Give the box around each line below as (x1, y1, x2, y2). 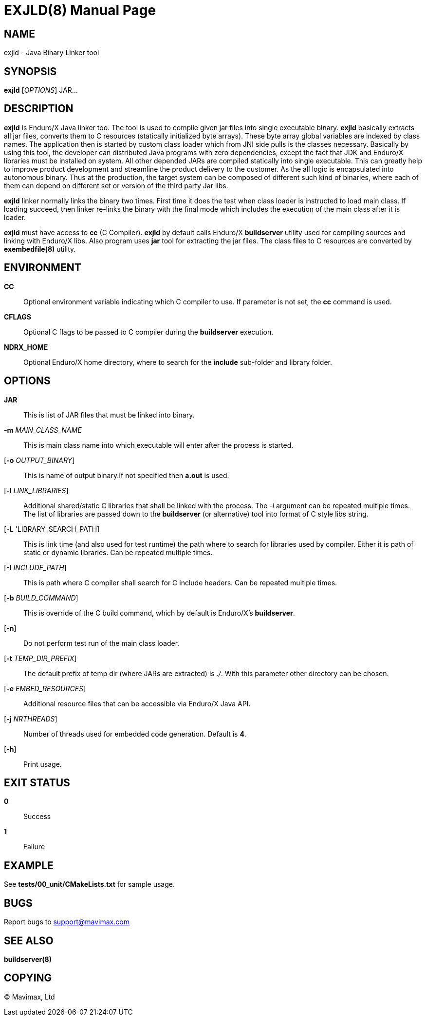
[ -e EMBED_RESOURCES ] (4, 684, 86, 693)
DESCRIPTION (4, 102, 74, 115)
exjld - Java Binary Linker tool (4, 48, 99, 57)
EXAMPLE (4, 859, 54, 872)
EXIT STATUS (4, 776, 70, 789)
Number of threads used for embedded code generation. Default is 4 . (23, 729, 246, 738)
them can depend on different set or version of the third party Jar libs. (4, 181, 228, 190)
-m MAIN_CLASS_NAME (4, 425, 82, 434)
